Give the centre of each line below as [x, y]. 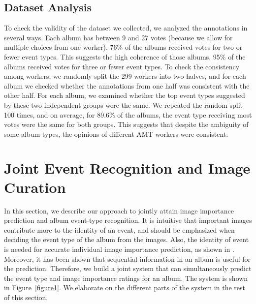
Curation [35, 187]
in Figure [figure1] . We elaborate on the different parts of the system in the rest [125, 288]
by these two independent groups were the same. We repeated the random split [123, 105]
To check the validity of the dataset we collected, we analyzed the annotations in [126, 28]
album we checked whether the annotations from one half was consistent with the [127, 85]
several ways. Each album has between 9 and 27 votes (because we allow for [118, 37]
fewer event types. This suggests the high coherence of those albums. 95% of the [125, 56]
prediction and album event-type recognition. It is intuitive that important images [128, 220]
